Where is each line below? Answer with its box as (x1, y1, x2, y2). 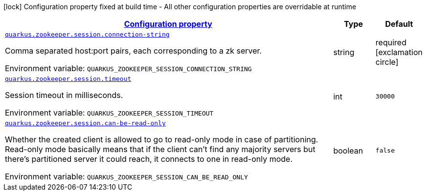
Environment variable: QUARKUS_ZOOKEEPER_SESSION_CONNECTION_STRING (5, 63, 252, 73)
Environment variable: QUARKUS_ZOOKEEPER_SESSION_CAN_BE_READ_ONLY (5, 172, 248, 181)
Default (385, 19, 413, 29)
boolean (333, 145, 363, 156)
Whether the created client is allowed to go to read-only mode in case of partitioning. (5, 135, 318, 144)
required (375, 37, 406, 47)
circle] (375, 57, 399, 67)
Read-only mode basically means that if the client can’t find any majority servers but (5, 144, 315, 154)
